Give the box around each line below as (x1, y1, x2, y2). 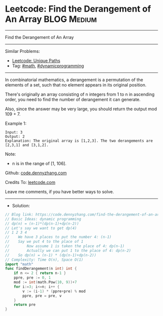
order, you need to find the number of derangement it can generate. (5, 96, 141, 102)
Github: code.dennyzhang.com (5, 170, 67, 176)
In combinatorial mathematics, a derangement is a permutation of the (5, 77, 143, 83)
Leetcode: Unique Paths (12, 57, 61, 64)
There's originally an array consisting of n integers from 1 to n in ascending (5, 91, 155, 97)
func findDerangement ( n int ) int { (5, 266, 77, 271)
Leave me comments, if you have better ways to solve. (5, 188, 114, 195)
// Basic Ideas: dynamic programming (5, 216, 81, 221)
